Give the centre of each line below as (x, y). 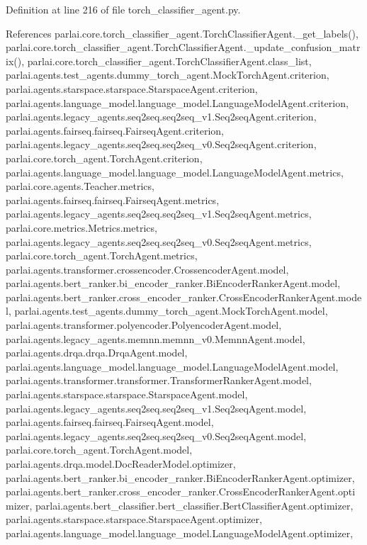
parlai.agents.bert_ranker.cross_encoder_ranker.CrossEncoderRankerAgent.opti (181, 491)
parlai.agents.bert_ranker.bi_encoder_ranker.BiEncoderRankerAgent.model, (173, 283)
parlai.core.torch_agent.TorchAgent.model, (99, 450)
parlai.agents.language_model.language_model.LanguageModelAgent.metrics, (175, 172)
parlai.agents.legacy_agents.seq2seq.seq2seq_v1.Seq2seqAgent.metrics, (159, 214)
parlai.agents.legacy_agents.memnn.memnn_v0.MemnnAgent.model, (156, 338)
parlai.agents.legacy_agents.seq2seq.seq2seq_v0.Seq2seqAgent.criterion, (161, 144)
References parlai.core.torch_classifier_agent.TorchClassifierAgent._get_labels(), (182, 33)
